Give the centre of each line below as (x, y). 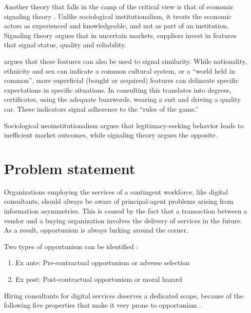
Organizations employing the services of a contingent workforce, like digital (116, 191)
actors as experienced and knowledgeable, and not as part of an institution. (116, 26)
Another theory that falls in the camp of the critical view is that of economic (119, 6)
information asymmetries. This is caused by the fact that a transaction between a (126, 211)
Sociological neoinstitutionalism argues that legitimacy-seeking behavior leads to (124, 125)
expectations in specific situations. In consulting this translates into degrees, (118, 89)
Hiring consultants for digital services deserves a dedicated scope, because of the (124, 295)
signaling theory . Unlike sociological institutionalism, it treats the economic (118, 16)
